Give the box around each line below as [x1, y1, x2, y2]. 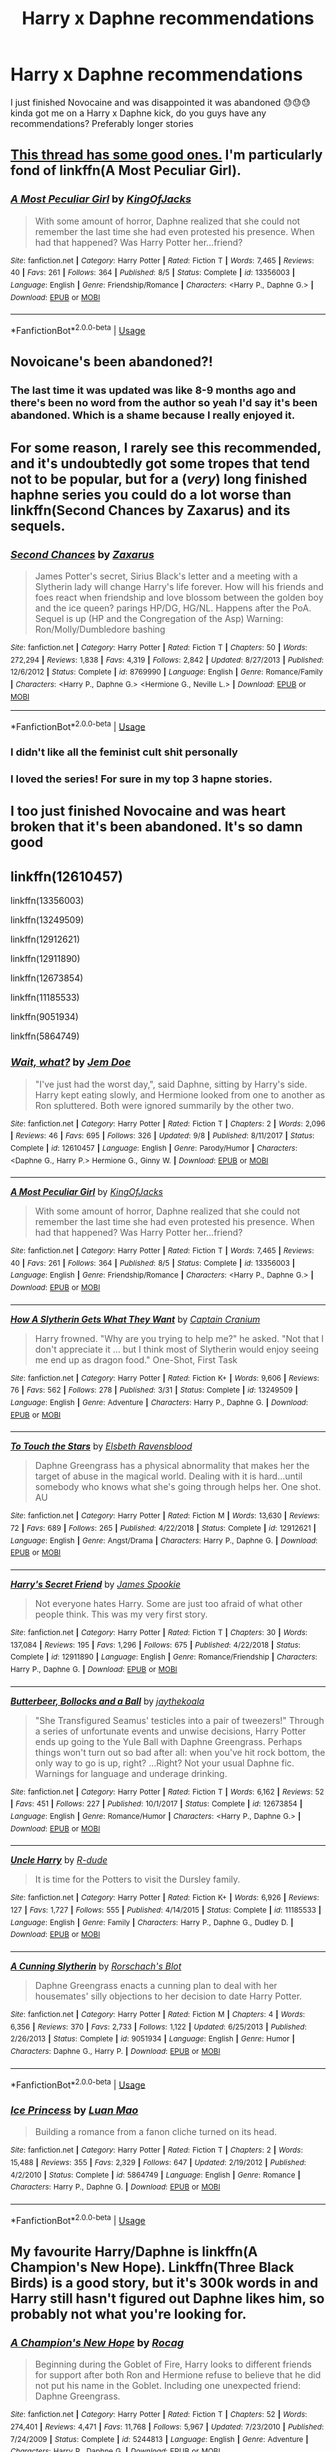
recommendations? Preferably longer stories [10, 117, 194, 129]
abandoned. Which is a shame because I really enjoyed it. [10, 408, 296, 422]
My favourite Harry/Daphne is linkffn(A [10, 2243, 258, 2261]
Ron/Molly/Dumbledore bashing [34, 623, 166, 635]
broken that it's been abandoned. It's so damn [10, 818, 303, 836]
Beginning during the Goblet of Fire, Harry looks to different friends [34, 2358, 312, 2371]
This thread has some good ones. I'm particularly [10, 147, 323, 164]
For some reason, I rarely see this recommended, [10, 439, 322, 456]
